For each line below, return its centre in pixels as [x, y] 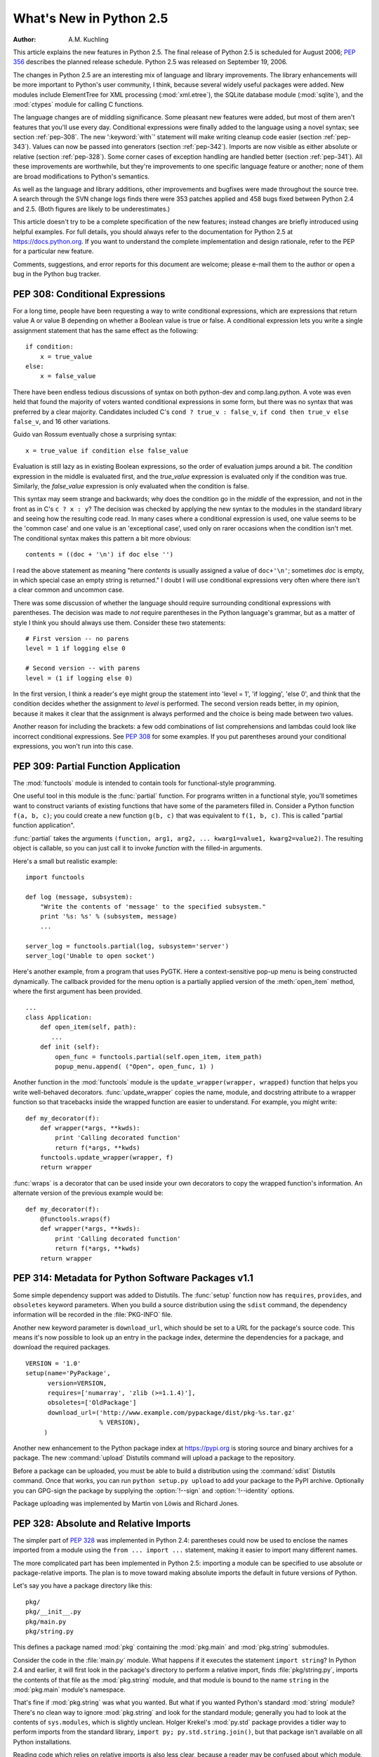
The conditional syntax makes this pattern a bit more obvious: [102, 538]
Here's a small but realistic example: [65, 861]
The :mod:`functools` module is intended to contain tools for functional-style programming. [145, 783]
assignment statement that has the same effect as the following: [106, 330]
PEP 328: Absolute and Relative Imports [102, 1523]
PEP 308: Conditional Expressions [89, 294]
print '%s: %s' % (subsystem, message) [108, 916]
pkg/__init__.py [53, 1612]
